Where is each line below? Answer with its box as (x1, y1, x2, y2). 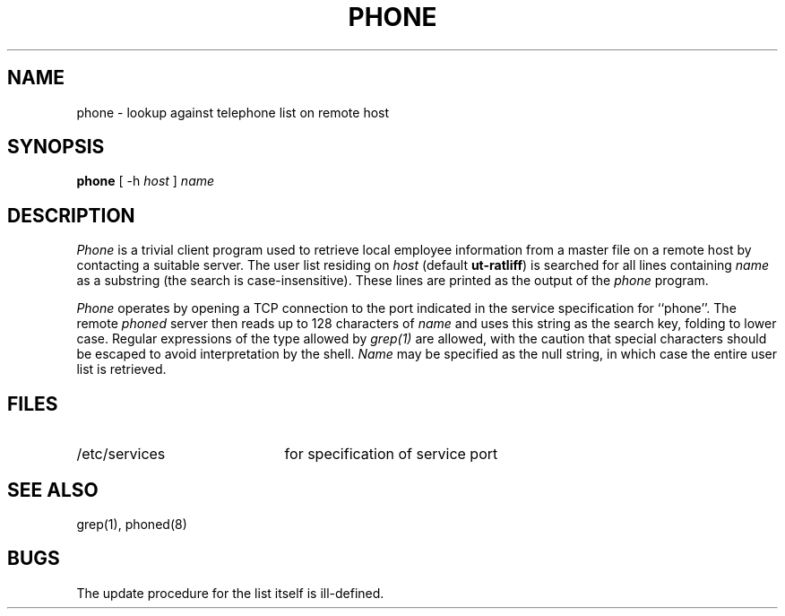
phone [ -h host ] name (76, 173, 215, 189)
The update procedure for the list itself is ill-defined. (76, 585, 384, 601)
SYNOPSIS (7, 135, 105, 159)
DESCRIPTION (7, 204, 135, 227)
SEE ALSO (7, 478, 99, 501)
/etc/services (76, 445, 166, 464)
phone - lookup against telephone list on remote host (76, 104, 390, 120)
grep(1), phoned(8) (76, 516, 187, 532)
